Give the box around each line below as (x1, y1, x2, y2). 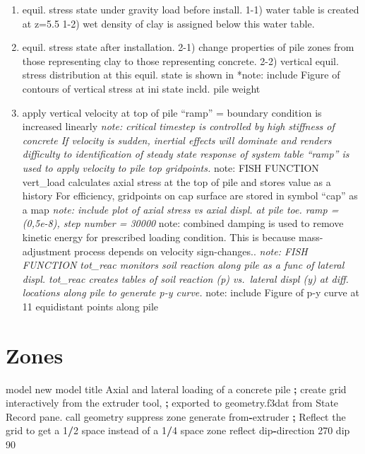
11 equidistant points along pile (22, 298, 159, 313)
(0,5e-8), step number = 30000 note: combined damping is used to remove (22, 216, 344, 231)
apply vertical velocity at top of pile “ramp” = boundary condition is (22, 105, 322, 120)
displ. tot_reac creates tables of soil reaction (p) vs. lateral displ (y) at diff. (22, 271, 349, 286)
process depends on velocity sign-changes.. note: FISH (73, 243, 308, 258)
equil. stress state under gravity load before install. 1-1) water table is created (22, 2, 359, 16)
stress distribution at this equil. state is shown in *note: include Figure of (22, 67, 340, 82)
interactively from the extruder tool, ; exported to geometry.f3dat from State (6, 395, 339, 410)
